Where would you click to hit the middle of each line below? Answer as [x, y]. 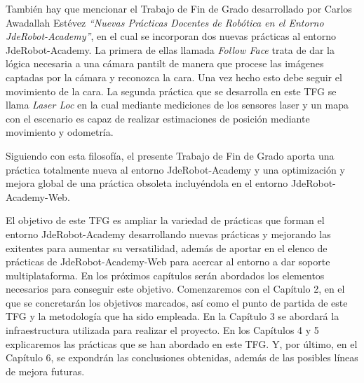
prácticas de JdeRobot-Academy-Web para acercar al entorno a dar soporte [168, 262]
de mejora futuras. [45, 371]
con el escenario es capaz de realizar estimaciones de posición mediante [158, 118]
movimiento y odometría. [60, 132]
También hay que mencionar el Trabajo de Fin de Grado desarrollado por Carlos [179, 8]
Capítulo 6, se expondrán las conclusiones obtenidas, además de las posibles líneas [182, 357]
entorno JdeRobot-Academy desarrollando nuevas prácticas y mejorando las [168, 234]
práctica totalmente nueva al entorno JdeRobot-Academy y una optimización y [175, 169]
